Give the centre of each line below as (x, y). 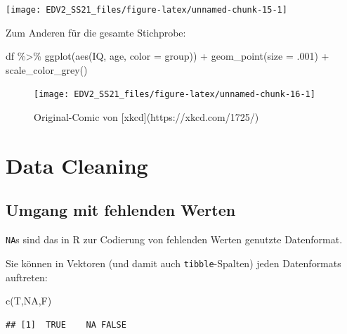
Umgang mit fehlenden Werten (121, 210)
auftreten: (27, 277)
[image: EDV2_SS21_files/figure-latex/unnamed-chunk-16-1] (175, 95)
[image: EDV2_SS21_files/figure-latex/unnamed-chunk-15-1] (146, 10)
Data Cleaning (77, 165)
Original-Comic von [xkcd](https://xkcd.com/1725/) (146, 117)
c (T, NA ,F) (29, 301)
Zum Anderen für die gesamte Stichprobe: (96, 32)
